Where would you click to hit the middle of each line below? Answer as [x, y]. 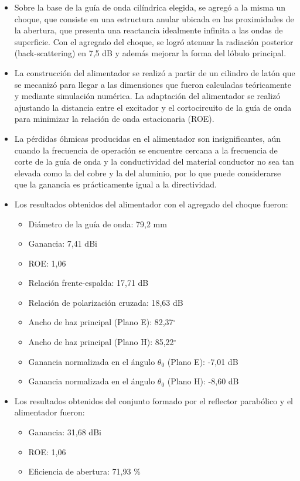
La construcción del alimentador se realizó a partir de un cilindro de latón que [155, 72]
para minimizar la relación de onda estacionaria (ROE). [114, 119]
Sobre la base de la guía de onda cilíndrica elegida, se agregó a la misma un [150, 7]
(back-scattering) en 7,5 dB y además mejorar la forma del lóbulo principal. [150, 53]
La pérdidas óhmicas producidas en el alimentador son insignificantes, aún [148, 138]
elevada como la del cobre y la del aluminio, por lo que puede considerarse [148, 173]
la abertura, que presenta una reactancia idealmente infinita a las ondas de [149, 30]
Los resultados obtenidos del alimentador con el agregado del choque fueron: [151, 204]
